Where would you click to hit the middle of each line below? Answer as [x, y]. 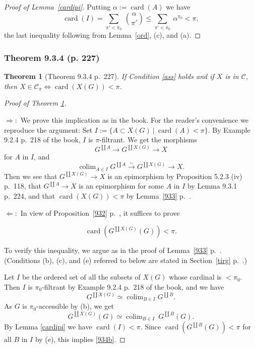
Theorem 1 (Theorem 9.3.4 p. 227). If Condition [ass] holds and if [109, 76]
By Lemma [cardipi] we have [48, 326]
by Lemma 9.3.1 [212, 186]
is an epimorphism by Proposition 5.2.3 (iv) [175, 176]
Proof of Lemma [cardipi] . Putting [57, 7]
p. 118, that [23, 186]
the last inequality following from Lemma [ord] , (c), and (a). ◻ [103, 35]
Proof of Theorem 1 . [35, 103]
